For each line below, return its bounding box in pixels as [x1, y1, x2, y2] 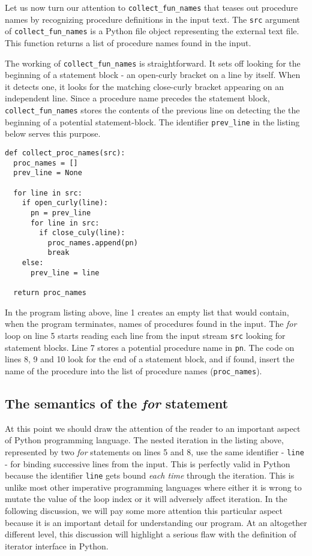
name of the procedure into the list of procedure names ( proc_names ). [5, 364, 262, 377]
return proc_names [13, 288, 87, 297]
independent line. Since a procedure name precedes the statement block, [5, 92, 270, 104]
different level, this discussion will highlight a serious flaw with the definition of [5, 528, 296, 540]
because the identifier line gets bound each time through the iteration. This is [5, 469, 295, 482]
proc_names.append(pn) [47, 238, 138, 247]
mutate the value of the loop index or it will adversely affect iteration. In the [5, 492, 287, 505]
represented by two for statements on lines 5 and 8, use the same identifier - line [5, 445, 304, 458]
